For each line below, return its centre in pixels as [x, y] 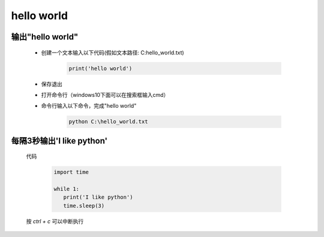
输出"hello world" [45, 37]
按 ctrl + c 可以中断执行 [55, 221]
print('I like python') [98, 197]
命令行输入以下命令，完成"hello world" [89, 106]
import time [71, 172]
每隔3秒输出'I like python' [59, 141]
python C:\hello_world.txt [108, 122]
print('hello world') [100, 68]
